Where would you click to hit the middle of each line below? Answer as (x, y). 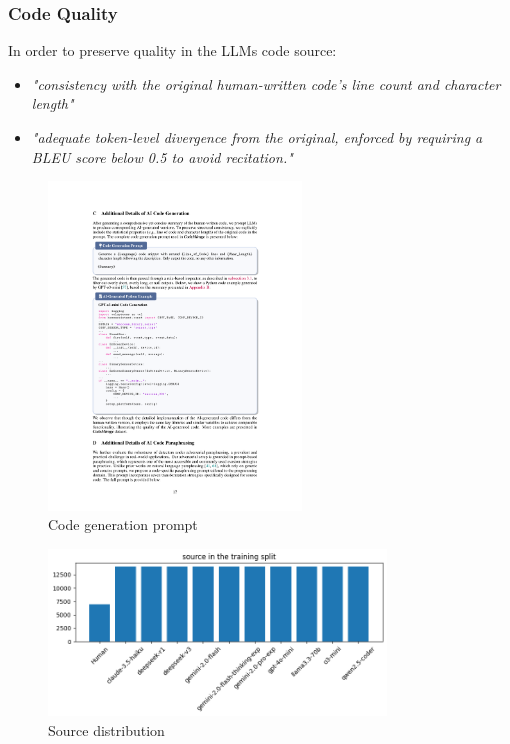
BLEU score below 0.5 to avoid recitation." (162, 156)
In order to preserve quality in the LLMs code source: (172, 50)
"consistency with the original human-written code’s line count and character (266, 83)
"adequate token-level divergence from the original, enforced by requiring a (257, 137)
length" (52, 103)
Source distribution (106, 729)
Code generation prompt (123, 524)
